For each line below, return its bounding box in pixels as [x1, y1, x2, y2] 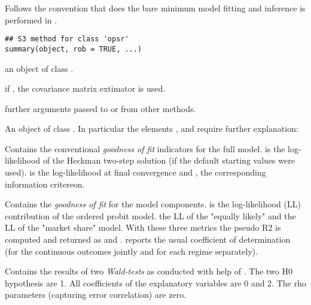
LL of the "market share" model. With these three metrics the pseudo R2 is [5, 221, 281, 234]
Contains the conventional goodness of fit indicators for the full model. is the [5, 142, 285, 155]
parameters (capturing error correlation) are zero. [5, 288, 187, 301]
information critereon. [5, 177, 85, 190]
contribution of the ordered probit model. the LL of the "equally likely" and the [5, 209, 296, 222]
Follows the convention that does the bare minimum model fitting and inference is [5, 2, 306, 14]
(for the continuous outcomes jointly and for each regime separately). [5, 244, 258, 257]
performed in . [5, 13, 57, 26]
